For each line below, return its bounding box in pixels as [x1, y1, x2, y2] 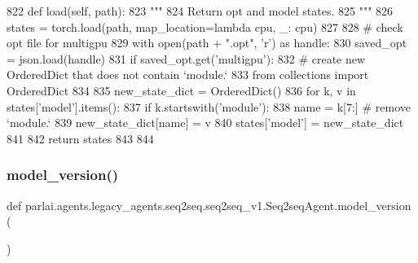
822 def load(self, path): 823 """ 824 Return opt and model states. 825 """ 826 [7, 2, 394, 19]
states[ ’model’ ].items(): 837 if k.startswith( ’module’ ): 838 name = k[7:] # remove [7, 98, 411, 115]
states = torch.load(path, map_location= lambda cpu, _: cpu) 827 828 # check [7, 18, 403, 35]
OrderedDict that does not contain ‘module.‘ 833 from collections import [7, 66, 369, 83]
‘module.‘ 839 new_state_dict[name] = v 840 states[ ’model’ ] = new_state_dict [7, 114, 404, 131]
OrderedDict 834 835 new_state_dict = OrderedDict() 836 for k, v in [7, 81, 356, 99]
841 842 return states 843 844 [7, 129, 154, 147]
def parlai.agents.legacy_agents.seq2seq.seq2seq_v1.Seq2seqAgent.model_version [7, 196, 411, 213]
